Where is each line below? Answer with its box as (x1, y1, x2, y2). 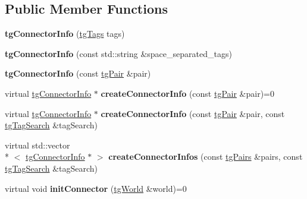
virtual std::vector (5, 138, 70, 151)
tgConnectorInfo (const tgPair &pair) (5, 67, 151, 80)
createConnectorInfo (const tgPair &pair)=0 (101, 87, 274, 99)
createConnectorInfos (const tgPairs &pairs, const (108, 150, 303, 163)
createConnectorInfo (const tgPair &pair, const (101, 107, 285, 119)
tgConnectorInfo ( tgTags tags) (5, 27, 125, 40)
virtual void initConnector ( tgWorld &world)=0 (5, 182, 187, 194)
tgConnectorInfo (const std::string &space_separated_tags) (5, 47, 232, 59)
